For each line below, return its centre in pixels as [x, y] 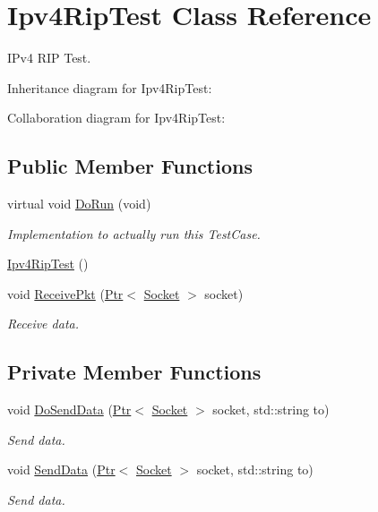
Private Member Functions [134, 372]
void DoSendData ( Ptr [69, 410]
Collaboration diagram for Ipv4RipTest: [116, 118]
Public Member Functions [130, 166]
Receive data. [43, 324]
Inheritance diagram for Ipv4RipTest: [110, 87]
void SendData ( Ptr [61, 469]
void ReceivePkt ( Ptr [65, 293]
